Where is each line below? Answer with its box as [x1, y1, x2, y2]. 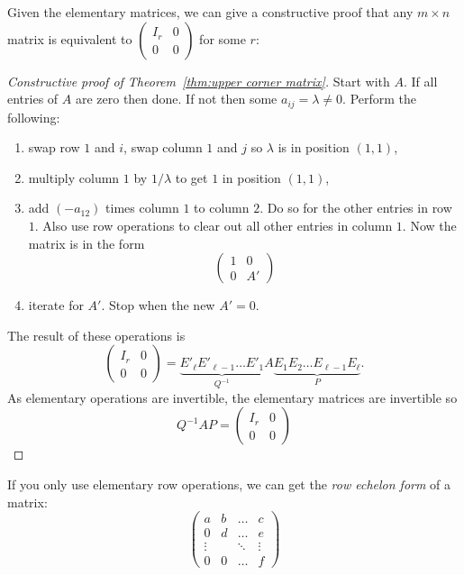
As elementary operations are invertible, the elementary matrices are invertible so [7, 388, 458, 406]
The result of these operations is [7, 325, 186, 344]
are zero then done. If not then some [75, 89, 277, 108]
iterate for [28, 296, 84, 315]
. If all [403, 71, 438, 90]
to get [175, 168, 208, 187]
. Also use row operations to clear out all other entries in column [34, 216, 393, 235]
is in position [277, 138, 350, 157]
